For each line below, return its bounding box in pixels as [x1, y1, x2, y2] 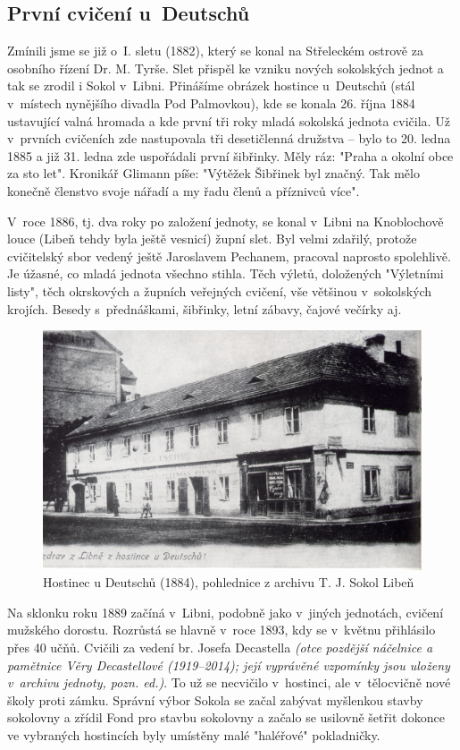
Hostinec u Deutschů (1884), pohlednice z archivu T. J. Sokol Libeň [43, 573, 414, 592]
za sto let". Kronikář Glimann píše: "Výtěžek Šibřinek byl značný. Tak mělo [7, 164, 420, 183]
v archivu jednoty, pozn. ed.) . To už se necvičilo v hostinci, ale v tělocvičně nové [7, 673, 451, 692]
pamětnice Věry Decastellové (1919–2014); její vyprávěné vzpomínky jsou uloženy [7, 655, 450, 674]
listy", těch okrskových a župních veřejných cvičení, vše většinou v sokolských [7, 281, 432, 300]
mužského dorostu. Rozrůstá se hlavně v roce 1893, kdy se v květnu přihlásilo [7, 620, 436, 639]
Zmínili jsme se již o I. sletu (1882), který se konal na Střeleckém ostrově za [7, 41, 423, 60]
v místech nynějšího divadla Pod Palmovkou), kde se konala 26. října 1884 [7, 93, 415, 112]
